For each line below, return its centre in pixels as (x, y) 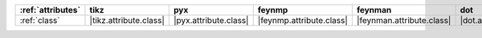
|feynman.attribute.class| (404, 20)
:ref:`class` (40, 20)
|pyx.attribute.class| (211, 20)
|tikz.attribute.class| (127, 20)
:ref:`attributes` (50, 10)
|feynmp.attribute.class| (303, 20)
